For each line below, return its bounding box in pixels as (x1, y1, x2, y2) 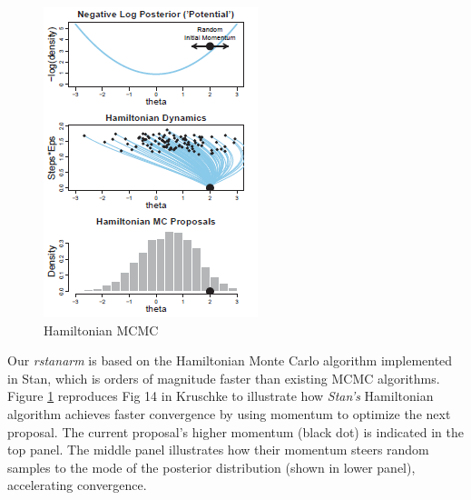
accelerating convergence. (7, 475, 147, 495)
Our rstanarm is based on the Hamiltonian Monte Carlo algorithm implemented (7, 351, 453, 370)
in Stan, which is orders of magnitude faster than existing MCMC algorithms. (7, 368, 440, 387)
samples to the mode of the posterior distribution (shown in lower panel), (7, 457, 416, 476)
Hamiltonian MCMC (44, 320, 159, 339)
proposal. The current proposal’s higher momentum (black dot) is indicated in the (7, 422, 464, 441)
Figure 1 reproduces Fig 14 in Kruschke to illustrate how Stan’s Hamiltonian (7, 386, 434, 405)
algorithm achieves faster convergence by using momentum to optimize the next (7, 404, 451, 423)
